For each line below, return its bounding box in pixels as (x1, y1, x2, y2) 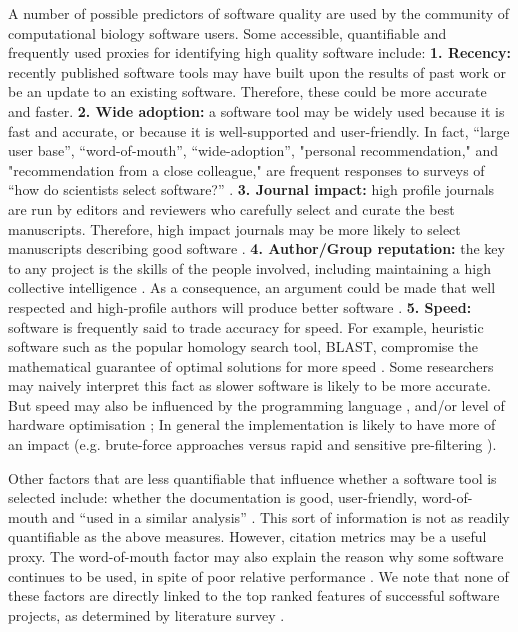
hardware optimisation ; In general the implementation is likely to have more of (8, 414, 496, 435)
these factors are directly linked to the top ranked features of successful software (8, 585, 500, 606)
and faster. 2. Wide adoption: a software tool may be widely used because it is (8, 100, 505, 121)
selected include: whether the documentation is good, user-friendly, (8, 487, 418, 508)
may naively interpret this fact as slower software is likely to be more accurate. (8, 375, 491, 396)
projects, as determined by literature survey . (8, 604, 285, 625)
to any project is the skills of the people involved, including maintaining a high (8, 257, 491, 278)
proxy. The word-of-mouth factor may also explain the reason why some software (8, 546, 504, 567)
